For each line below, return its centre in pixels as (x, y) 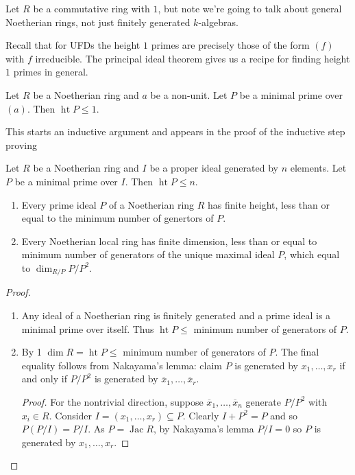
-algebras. (218, 22)
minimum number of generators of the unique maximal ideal (148, 254)
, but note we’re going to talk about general (250, 8)
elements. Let (318, 168)
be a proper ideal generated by (214, 168)
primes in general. (51, 72)
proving (21, 144)
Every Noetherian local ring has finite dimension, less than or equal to (169, 241)
